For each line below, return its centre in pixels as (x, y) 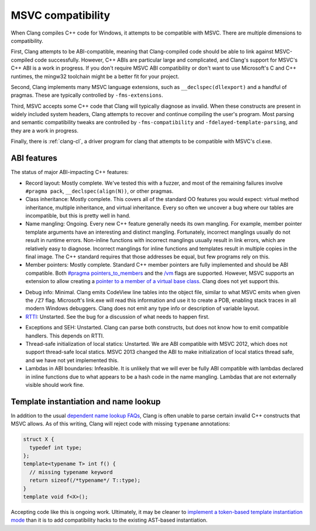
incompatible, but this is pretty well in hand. (78, 216)
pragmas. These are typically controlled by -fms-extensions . (87, 95)
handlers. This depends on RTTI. (65, 336)
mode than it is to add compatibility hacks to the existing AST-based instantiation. (109, 520)
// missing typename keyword (71, 472)
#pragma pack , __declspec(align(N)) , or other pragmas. (99, 191)
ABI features (34, 158)
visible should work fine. (55, 384)
